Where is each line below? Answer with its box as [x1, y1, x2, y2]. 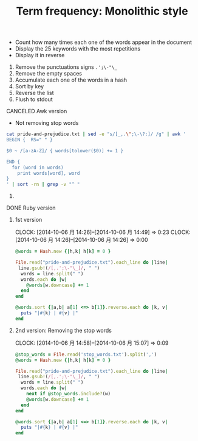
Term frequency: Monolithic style [16, 4, 188, 18]
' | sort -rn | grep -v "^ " [6, 182, 80, 188]
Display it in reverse [15, 52, 65, 59]
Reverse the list [15, 90, 54, 97]
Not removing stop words [15, 119, 79, 127]
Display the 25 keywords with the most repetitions [15, 45, 141, 52]
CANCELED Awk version [6, 108, 67, 115]
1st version [15, 216, 43, 224]
